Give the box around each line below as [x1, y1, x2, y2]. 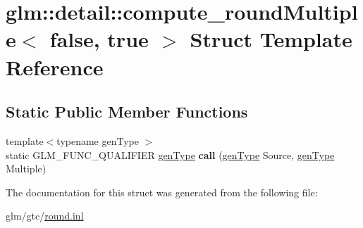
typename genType [56, 133, 139, 148]
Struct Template [190, 25, 352, 53]
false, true [49, 25, 149, 53]
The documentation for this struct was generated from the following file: [6, 184, 318, 199]
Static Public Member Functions [6, 101, 248, 122]
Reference [6, 52, 104, 81]
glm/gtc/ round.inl [6, 208, 84, 223]
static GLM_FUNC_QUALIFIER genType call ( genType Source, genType [6, 147, 335, 162]
